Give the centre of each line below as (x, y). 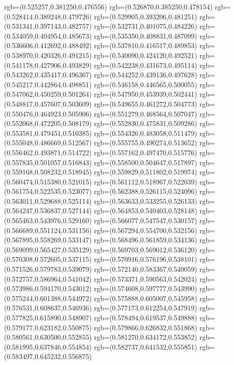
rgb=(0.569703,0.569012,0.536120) (146, 249)
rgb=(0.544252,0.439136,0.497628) (146, 75)
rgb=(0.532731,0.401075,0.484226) (146, 26)
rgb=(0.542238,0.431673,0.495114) (146, 65)
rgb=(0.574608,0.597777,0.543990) (146, 288)
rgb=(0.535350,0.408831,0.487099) (146, 35)
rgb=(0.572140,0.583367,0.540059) (146, 269)
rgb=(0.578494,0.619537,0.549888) (146, 317)
